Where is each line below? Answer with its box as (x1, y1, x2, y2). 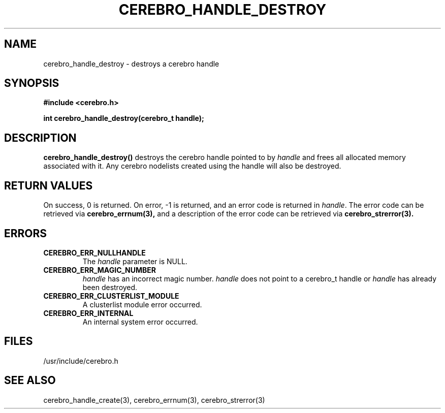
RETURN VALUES (4, 179, 93, 192)
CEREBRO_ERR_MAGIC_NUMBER (43, 265, 156, 274)
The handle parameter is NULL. (82, 257, 187, 266)
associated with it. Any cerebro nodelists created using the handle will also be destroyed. (43, 162, 341, 171)
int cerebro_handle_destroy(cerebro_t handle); (43, 114, 204, 123)
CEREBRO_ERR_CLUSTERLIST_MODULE (43, 291, 179, 300)
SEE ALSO (4, 374, 56, 387)
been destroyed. (82, 282, 138, 292)
